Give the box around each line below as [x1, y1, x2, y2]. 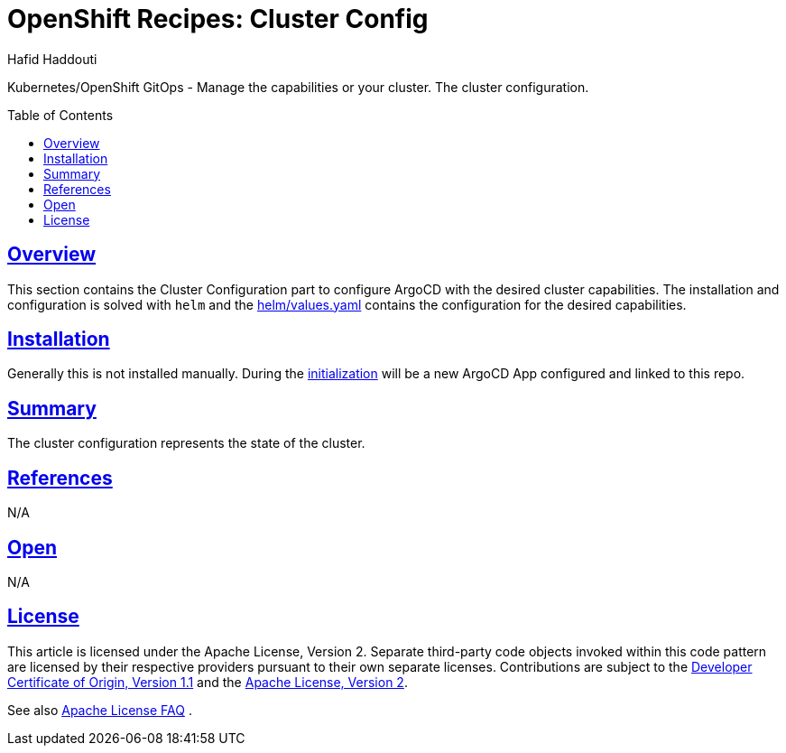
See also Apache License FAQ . [7, 702, 192, 718]
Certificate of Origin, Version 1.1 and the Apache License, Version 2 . [7, 674, 408, 690]
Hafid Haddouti [7, 51, 97, 67]
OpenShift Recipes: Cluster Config [7, 4, 429, 34]
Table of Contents [7, 107, 114, 123]
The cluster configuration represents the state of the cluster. [7, 435, 365, 451]
